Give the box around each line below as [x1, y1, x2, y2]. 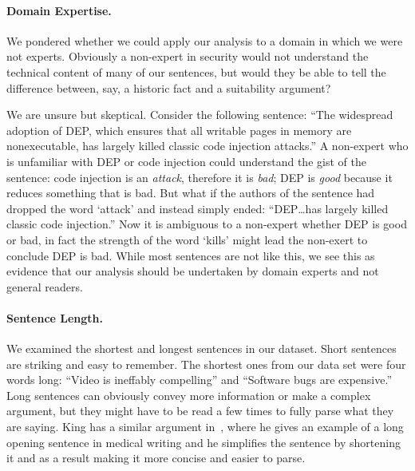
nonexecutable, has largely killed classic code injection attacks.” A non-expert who [6, 137, 409, 154]
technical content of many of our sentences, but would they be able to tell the [6, 63, 386, 80]
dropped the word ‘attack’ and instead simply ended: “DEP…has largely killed [6, 200, 389, 216]
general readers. [6, 278, 83, 295]
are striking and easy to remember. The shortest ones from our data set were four [6, 355, 406, 372]
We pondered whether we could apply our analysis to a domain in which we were [6, 32, 403, 49]
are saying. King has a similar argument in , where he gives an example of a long [6, 418, 404, 435]
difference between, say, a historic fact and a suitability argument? [6, 79, 331, 96]
